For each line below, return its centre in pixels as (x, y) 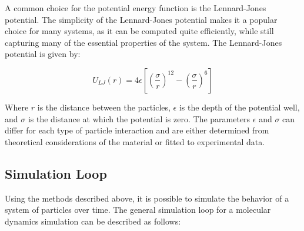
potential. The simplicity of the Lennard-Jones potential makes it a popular (141, 19)
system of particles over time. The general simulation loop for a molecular (138, 210)
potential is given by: (43, 54)
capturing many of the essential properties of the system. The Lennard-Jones (143, 42)
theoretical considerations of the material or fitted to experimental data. (135, 141)
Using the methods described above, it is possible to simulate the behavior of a (147, 198)
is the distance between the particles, (104, 107)
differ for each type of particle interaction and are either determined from (137, 130)
